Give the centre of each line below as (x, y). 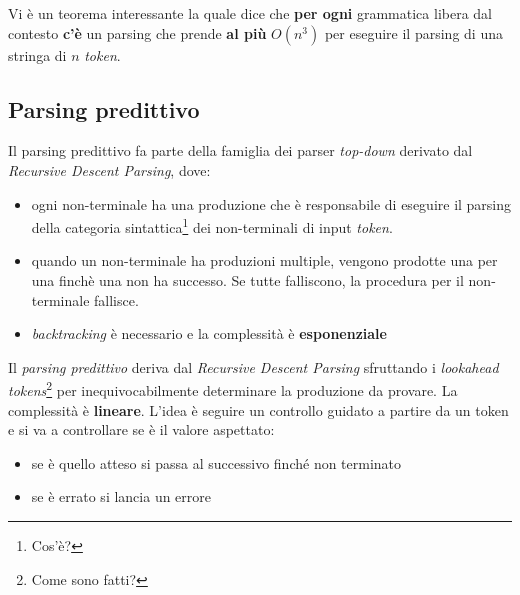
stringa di (37, 54)
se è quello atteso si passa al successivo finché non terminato (216, 462)
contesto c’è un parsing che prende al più (137, 32)
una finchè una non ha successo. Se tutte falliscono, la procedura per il (247, 280)
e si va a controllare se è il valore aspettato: (141, 429)
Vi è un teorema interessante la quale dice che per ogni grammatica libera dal (250, 13)
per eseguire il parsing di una (413, 32)
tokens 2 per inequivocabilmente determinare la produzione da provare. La (233, 389)
